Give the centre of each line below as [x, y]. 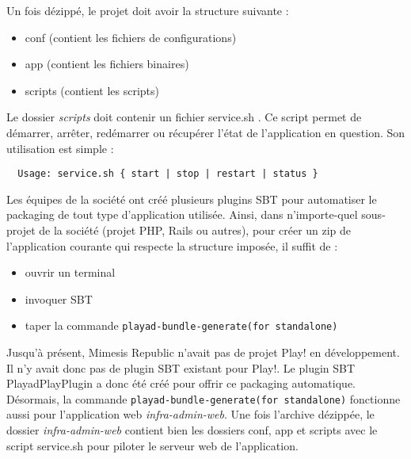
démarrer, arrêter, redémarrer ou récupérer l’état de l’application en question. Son [206, 132]
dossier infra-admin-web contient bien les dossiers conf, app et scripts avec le [192, 430]
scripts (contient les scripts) [92, 90]
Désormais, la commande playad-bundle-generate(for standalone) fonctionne [204, 398]
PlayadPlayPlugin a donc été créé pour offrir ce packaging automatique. [181, 383]
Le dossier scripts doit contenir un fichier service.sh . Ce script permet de [184, 117]
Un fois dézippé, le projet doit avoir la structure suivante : [148, 10]
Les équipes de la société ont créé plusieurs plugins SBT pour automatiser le [192, 199]
